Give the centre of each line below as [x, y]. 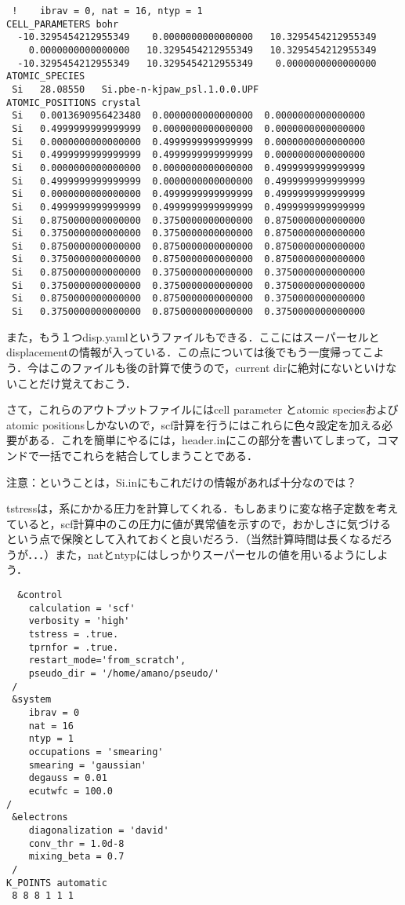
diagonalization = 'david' [99, 830]
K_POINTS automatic [57, 883]
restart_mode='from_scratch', [107, 661]
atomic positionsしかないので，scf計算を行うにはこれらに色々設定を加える [194, 424]
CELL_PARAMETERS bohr [63, 24]
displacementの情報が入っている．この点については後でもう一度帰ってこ [190, 352]
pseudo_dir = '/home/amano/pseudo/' [124, 673]
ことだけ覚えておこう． [76, 383]
